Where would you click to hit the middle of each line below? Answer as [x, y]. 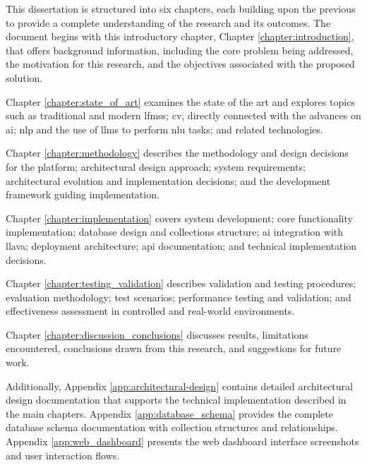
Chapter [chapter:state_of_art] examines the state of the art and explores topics [180, 101]
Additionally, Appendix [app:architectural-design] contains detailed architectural [179, 386]
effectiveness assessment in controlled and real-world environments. [150, 311]
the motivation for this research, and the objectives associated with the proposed [180, 64]
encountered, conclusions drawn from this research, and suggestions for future [174, 348]
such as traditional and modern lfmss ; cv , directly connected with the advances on [183, 115]
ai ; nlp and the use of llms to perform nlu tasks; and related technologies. [164, 129]
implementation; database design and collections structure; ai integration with [175, 232]
